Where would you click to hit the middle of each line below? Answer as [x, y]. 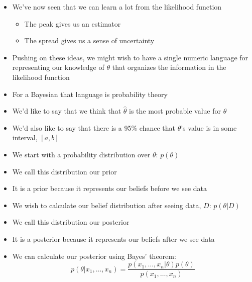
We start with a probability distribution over [81, 154]
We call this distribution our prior [65, 171]
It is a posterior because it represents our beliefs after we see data [113, 239]
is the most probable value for [175, 111]
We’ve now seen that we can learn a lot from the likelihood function [117, 7]
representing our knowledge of [58, 67]
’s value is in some [209, 127]
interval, [25, 137]
